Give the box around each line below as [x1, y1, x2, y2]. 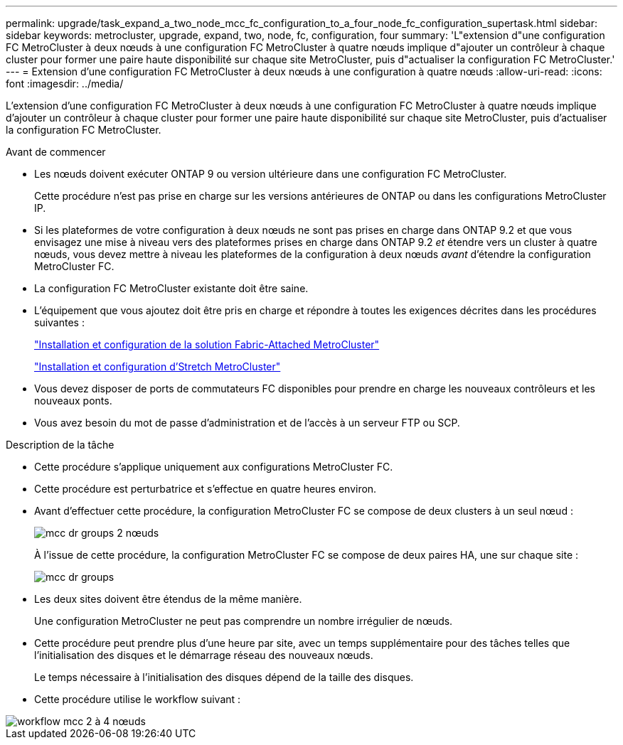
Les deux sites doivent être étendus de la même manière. [34, 593, 302, 605]
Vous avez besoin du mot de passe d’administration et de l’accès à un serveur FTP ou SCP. [34, 417, 460, 429]
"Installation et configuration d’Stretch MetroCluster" [34, 360, 281, 372]
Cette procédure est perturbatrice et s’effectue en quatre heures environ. [34, 483, 377, 495]
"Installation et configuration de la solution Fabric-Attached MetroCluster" [34, 338, 380, 350]
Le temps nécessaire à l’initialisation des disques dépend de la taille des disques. [34, 671, 414, 683]
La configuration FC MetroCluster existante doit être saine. [34, 282, 309, 294]
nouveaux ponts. [34, 395, 112, 407]
